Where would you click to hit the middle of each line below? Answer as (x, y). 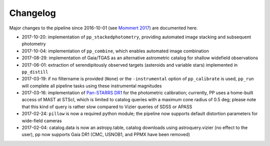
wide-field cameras (42, 121)
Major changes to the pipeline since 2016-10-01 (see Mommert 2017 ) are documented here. (103, 28)
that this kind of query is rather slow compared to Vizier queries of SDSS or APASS (107, 107)
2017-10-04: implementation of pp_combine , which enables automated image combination (115, 51)
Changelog (32, 13)
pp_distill (35, 72)
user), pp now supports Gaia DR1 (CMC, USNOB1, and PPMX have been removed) (106, 135)
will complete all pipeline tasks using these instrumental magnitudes (92, 86)
